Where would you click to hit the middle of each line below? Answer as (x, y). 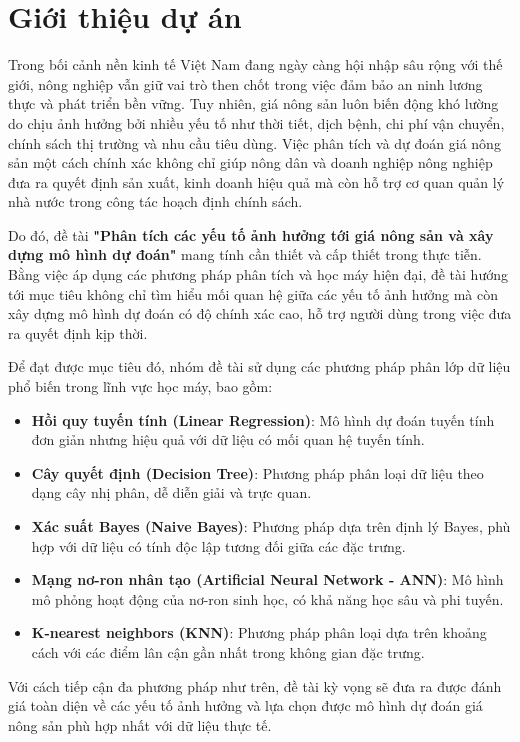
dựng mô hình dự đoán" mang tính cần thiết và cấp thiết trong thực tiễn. (245, 254)
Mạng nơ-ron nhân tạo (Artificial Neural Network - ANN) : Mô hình (267, 579)
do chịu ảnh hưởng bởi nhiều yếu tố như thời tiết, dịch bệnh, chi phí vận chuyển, (256, 122)
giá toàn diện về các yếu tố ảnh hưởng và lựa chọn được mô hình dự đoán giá (245, 705)
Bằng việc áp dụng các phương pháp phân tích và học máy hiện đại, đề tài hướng (258, 274)
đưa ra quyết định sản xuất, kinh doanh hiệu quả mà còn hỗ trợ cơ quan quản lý (256, 181)
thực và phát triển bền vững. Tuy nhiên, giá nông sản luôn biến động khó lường (253, 103)
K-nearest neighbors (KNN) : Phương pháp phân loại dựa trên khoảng (259, 632)
